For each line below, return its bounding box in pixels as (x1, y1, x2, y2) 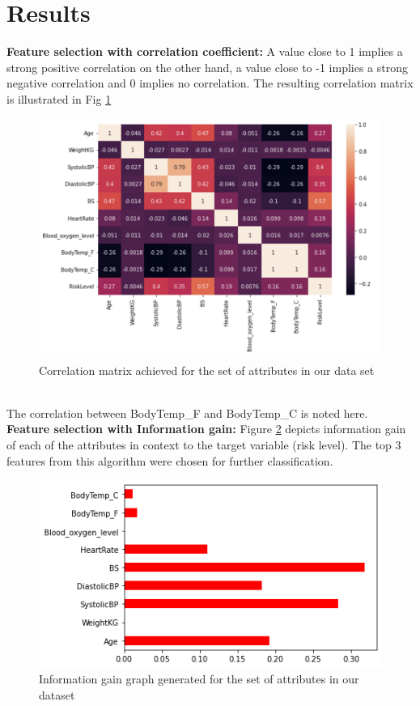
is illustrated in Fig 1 (6, 90, 112, 107)
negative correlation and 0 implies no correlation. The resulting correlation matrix (6, 74, 414, 91)
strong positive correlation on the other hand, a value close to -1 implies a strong (6, 58, 409, 75)
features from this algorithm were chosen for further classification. (6, 452, 333, 469)
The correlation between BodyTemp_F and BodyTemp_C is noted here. (6, 404, 368, 421)
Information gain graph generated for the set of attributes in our (39, 670, 359, 687)
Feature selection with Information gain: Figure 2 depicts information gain (6, 420, 406, 437)
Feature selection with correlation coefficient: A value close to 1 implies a (6, 43, 403, 60)
